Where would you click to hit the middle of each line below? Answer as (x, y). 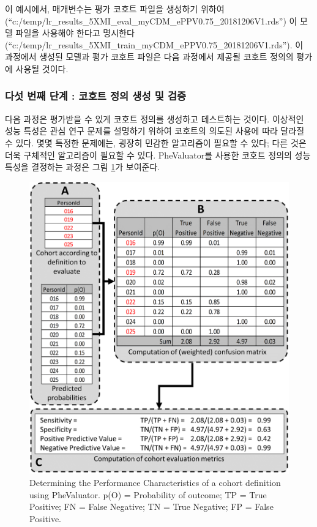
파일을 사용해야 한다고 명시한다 (75, 33)
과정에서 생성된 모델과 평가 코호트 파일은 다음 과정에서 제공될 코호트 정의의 (149, 57)
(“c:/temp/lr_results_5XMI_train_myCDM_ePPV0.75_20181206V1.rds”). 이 (154, 44)
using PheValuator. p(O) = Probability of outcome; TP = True (148, 494)
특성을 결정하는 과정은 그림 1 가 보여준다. (83, 167)
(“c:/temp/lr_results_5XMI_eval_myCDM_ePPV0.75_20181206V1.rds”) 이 (151, 21)
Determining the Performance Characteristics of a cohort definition (155, 482)
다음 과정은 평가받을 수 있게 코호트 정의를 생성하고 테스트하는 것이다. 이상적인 (155, 118)
